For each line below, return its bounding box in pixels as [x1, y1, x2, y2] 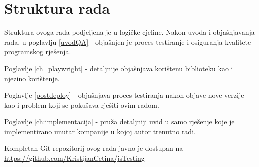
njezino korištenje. [4, 73, 60, 83]
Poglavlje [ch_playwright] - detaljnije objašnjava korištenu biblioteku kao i [4, 63, 233, 73]
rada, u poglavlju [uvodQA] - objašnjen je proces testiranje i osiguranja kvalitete [4, 36, 251, 47]
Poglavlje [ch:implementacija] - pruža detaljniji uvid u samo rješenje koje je [4, 116, 235, 127]
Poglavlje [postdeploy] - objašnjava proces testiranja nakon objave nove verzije [4, 90, 244, 100]
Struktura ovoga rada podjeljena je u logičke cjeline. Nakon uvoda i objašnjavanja [4, 27, 255, 37]
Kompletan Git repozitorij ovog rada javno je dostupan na [4, 143, 183, 153]
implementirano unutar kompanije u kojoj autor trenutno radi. [4, 126, 196, 136]
